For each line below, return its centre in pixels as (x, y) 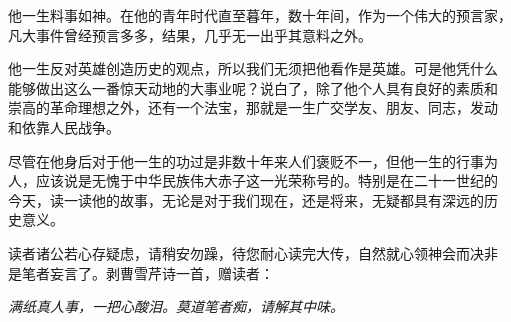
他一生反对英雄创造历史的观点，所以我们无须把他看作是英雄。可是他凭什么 (253, 68)
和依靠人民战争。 (64, 126)
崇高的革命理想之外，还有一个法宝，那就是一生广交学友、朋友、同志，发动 (253, 107)
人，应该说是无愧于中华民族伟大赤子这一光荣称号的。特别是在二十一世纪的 (253, 180)
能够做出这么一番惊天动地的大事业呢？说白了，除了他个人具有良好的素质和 (253, 87)
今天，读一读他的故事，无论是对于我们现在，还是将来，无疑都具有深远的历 (253, 199)
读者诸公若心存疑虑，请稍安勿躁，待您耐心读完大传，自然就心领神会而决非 (253, 252)
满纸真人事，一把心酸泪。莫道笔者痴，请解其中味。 (176, 306)
